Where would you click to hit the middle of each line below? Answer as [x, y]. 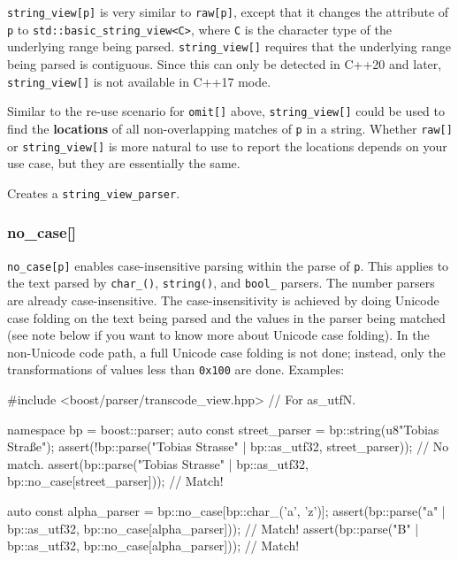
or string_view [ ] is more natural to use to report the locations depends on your [227, 146]
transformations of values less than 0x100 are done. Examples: [176, 369]
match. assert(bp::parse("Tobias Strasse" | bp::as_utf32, [158, 463]
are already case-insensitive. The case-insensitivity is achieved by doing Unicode [223, 300]
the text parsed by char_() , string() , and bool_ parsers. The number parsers [221, 283]
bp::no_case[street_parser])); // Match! [115, 481]
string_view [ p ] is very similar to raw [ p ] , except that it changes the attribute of [228, 12]
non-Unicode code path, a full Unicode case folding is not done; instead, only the [226, 352]
